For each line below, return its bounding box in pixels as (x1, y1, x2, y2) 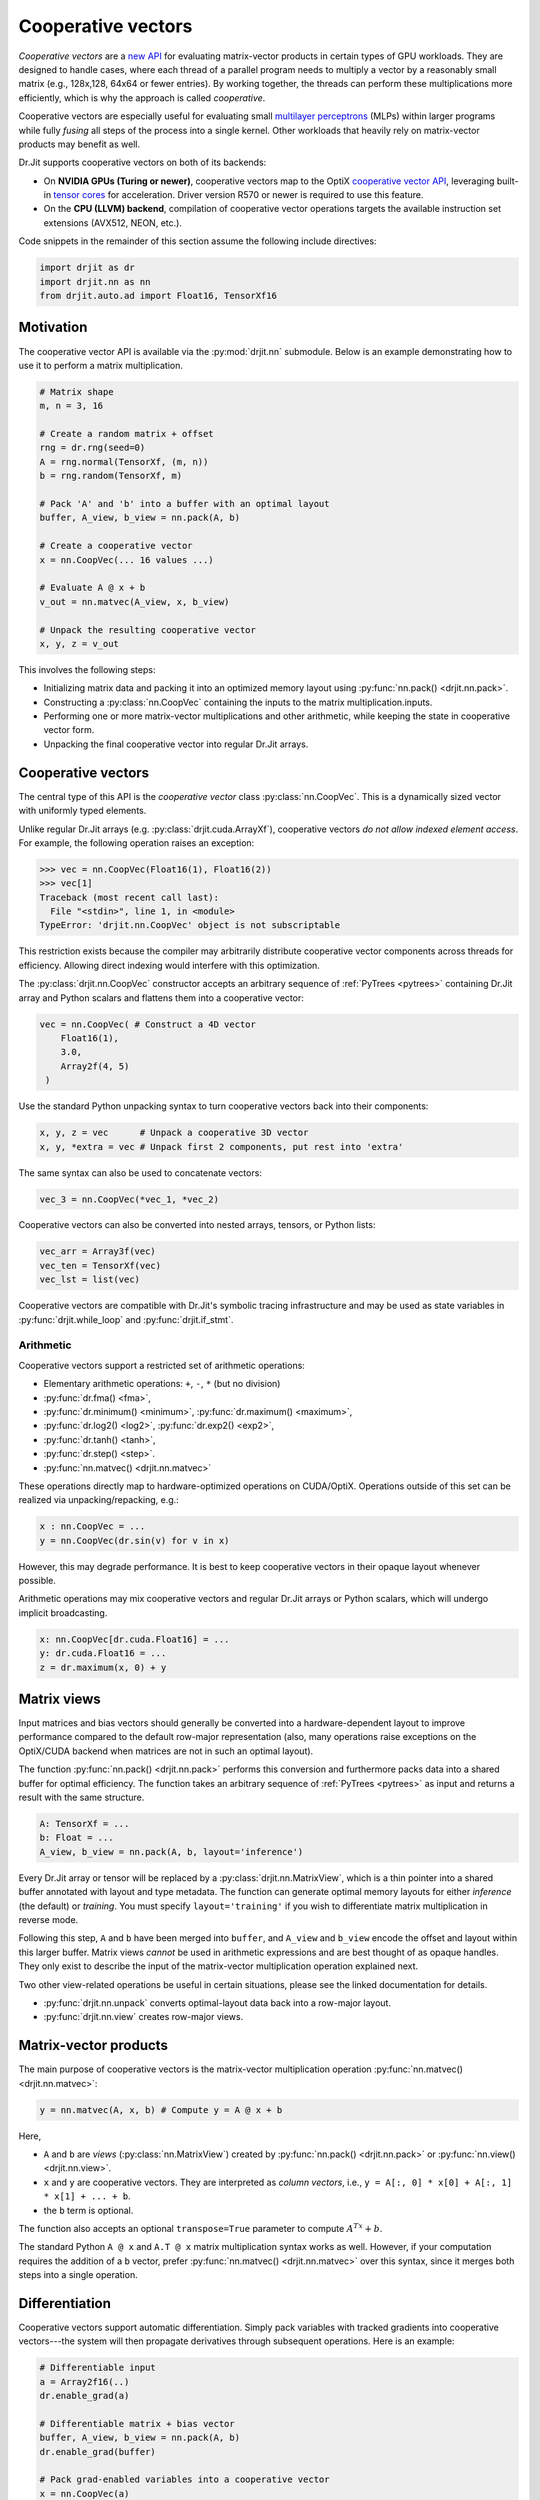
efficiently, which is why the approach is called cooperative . (18, 91, 266, 104)
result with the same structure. (18, 1791, 145, 1804)
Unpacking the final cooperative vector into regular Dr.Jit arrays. (43, 738, 309, 750)
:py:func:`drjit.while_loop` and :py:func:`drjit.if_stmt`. (18, 1313, 234, 1325)
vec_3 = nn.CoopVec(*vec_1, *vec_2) (39, 1193, 220, 1205)
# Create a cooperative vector (39, 540, 194, 552)
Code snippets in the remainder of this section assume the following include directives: (18, 235, 377, 247)
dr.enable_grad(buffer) (39, 2446, 157, 2457)
